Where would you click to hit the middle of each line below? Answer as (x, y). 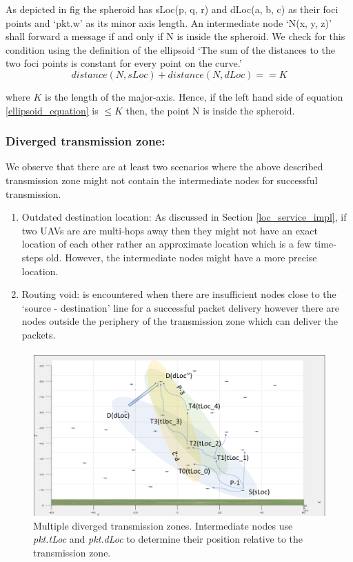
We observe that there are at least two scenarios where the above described (164, 167)
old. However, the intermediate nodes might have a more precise (181, 257)
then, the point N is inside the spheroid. (210, 110)
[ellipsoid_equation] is (52, 110)
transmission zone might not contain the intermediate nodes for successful (162, 180)
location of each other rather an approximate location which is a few (167, 244)
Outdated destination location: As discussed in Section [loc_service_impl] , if (184, 217)
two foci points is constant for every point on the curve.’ (124, 63)
